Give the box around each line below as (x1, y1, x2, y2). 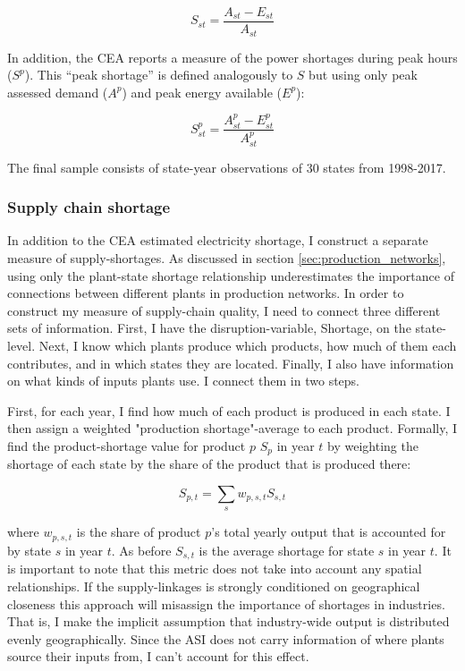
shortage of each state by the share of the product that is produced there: (7, 454, 411, 473)
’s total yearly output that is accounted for (211, 522, 446, 541)
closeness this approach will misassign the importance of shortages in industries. (7, 594, 445, 613)
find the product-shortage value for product (7, 436, 246, 454)
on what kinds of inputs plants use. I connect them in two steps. (7, 371, 360, 390)
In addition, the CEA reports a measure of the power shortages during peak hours (7, 47, 458, 66)
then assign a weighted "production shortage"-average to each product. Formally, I (7, 419, 458, 437)
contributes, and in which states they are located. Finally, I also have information (7, 353, 454, 372)
